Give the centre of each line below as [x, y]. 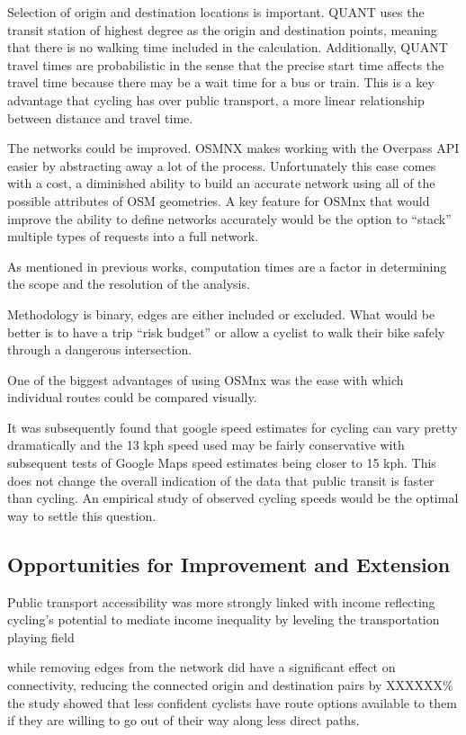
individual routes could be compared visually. [132, 397]
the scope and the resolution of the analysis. [129, 284]
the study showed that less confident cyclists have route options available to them [232, 702]
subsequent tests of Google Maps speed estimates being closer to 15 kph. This [222, 463]
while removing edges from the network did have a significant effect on [202, 667]
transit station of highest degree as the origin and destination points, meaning [222, 29]
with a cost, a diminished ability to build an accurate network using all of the [221, 183]
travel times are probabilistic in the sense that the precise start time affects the [226, 64]
